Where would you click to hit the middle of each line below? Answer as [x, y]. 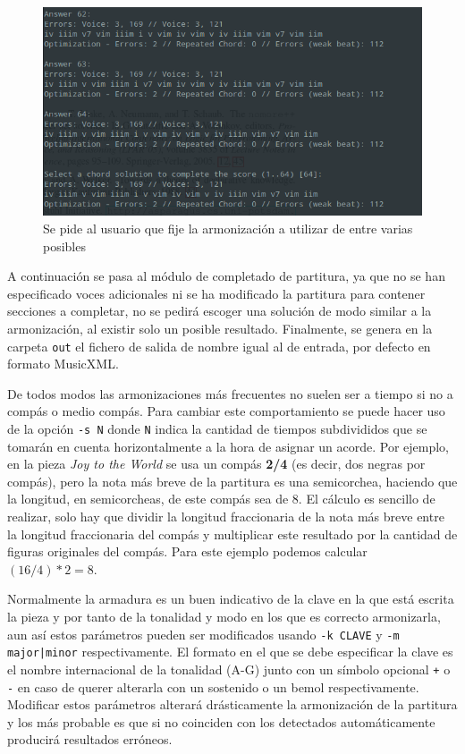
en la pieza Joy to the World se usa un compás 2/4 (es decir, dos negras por [216, 464]
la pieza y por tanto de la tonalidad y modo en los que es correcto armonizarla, [224, 617]
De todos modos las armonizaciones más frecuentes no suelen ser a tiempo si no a [230, 393]
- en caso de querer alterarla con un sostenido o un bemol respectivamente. [213, 686]
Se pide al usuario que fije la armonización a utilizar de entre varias [228, 229]
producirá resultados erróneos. [90, 739]
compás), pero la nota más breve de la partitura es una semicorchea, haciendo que [232, 481]
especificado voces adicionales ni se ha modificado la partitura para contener [216, 293]
